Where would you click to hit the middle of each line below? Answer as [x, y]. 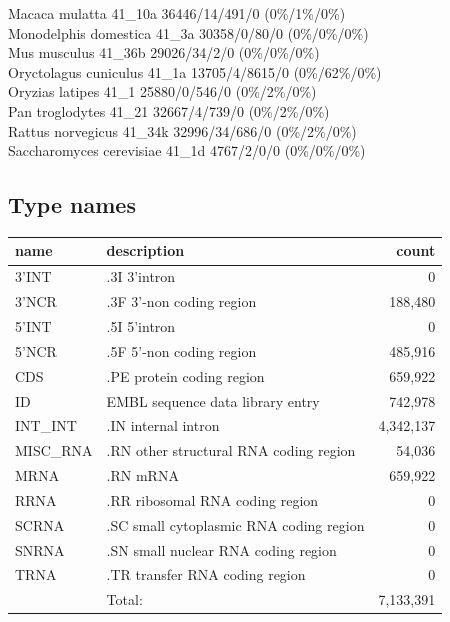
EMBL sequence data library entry [213, 400]
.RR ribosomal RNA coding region [212, 499]
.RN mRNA [142, 475]
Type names [72, 204]
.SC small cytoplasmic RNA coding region [235, 524]
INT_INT [46, 425]
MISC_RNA [54, 450]
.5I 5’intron [141, 325]
